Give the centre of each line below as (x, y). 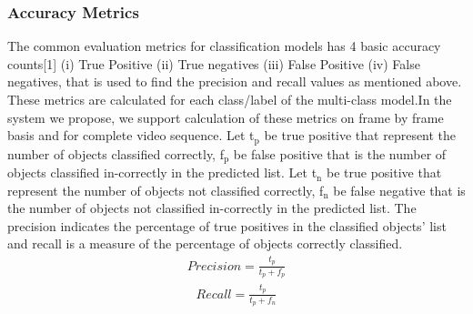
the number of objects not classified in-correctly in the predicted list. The (212, 208)
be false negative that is (399, 190)
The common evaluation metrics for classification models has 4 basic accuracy (224, 46)
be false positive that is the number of (340, 153)
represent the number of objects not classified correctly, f (166, 190)
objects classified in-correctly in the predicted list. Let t (162, 172)
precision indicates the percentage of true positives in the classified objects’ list (227, 225)
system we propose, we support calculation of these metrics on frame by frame (226, 117)
